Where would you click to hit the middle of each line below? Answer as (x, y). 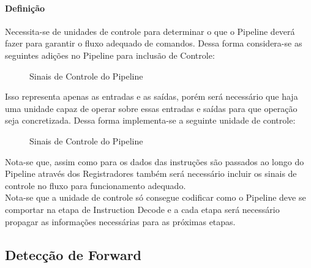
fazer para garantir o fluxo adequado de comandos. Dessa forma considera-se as (154, 43)
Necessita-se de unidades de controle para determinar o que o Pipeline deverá (150, 31)
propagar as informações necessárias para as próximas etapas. (120, 221)
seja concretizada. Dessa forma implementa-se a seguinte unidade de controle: (150, 120)
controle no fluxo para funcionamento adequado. (96, 185)
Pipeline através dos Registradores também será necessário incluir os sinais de (151, 173)
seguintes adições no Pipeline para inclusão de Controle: (110, 55)
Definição (25, 8)
